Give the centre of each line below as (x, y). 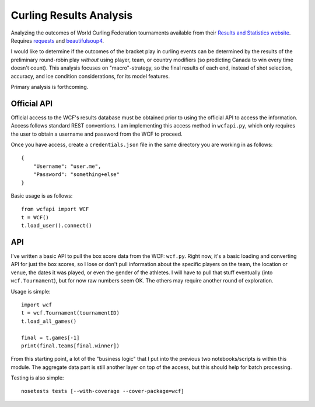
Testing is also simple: (37, 378)
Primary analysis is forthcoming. (50, 87)
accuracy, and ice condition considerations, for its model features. (90, 76)
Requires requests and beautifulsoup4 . (57, 40)
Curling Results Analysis (72, 15)
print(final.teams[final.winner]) (70, 346)
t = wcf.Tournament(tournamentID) (70, 313)
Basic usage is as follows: (42, 195)
